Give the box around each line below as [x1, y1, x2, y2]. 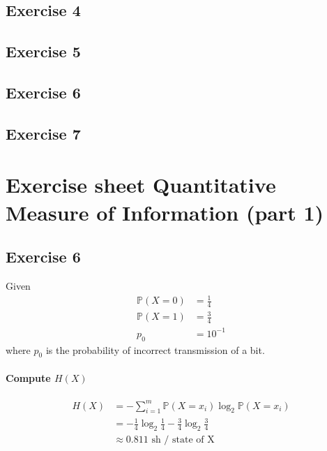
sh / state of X [151, 434, 215, 445]
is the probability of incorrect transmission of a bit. [45, 342, 265, 357]
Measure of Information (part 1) [6, 198, 324, 226]
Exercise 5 [6, 40, 81, 62]
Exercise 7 [6, 122, 81, 144]
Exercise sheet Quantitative [6, 170, 276, 199]
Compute [6, 370, 51, 385]
